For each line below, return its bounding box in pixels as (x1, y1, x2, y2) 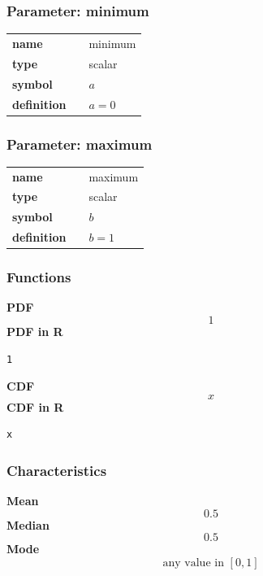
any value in (162, 556, 224, 569)
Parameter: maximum (6, 133, 153, 154)
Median (6, 516, 50, 533)
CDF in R (6, 398, 64, 415)
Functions (6, 267, 71, 287)
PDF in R (6, 323, 63, 339)
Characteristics (6, 460, 107, 480)
